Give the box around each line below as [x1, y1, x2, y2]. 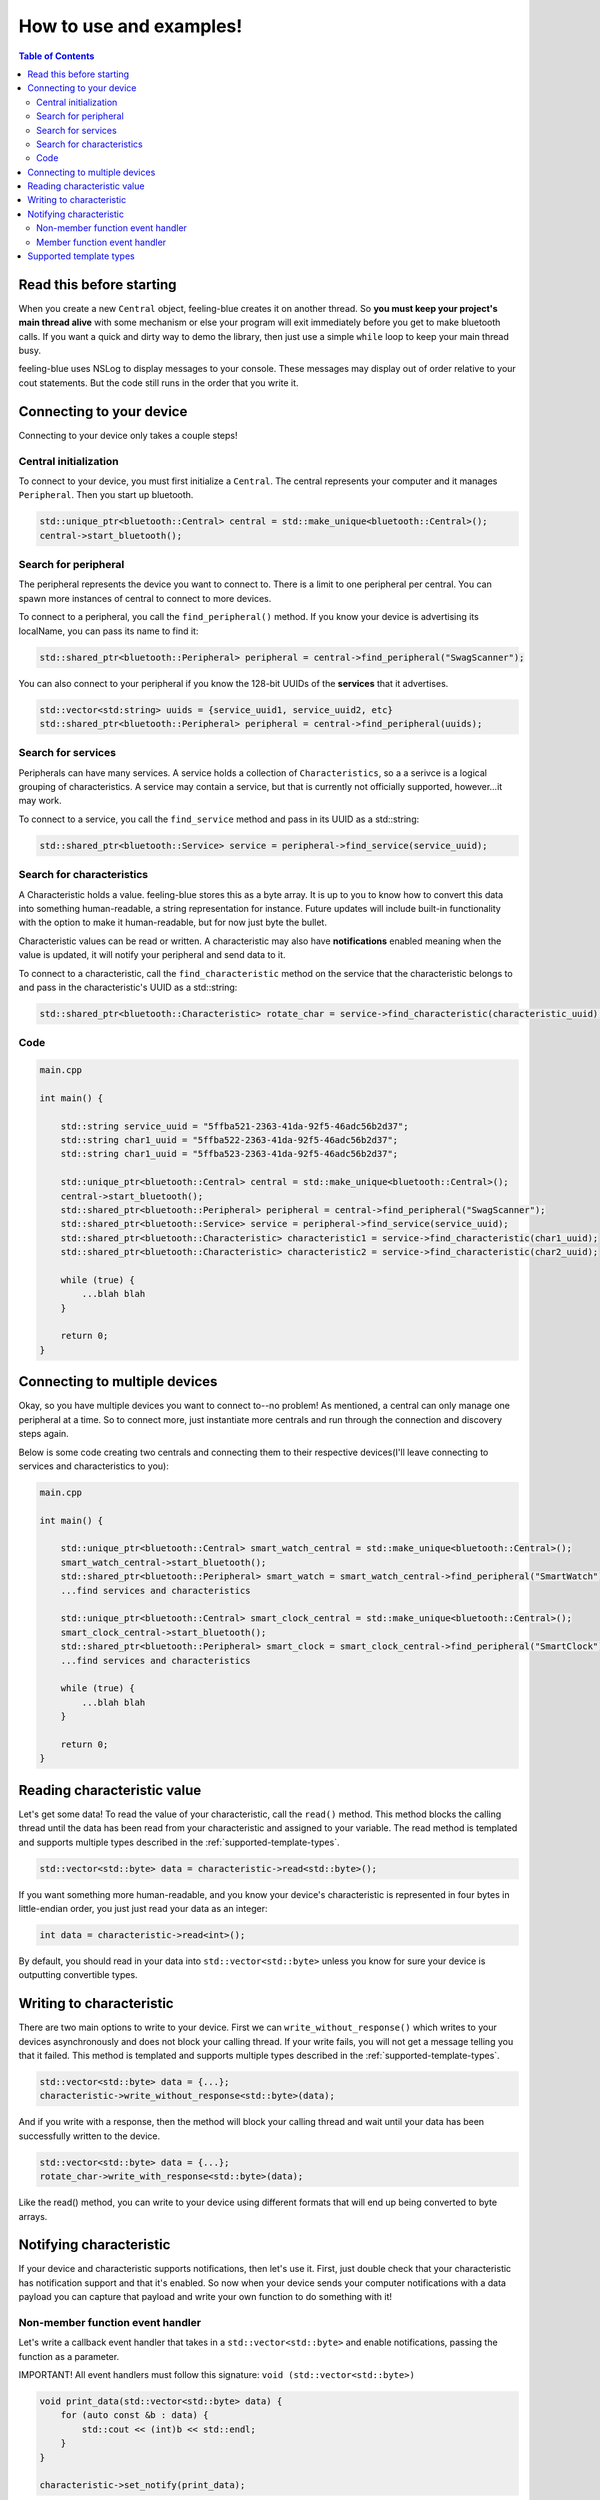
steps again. [18, 1428, 69, 1440]
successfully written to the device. [18, 2130, 161, 2142]
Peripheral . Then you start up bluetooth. [18, 489, 194, 501]
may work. [18, 795, 62, 807]
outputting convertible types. [18, 1969, 139, 1981]
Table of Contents [18, 50, 95, 62]
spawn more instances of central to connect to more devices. [18, 592, 272, 604]
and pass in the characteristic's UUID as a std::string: [18, 981, 238, 993]
